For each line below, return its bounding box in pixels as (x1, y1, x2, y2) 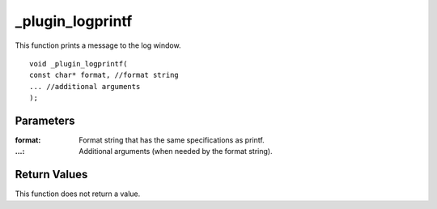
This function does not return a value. (15, 189, 141, 198)
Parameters (15, 113, 75, 127)
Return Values (15, 168, 88, 181)
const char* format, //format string (29, 70, 180, 80)
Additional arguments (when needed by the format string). (78, 147, 273, 156)
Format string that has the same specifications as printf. (78, 135, 265, 145)
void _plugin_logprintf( (29, 59, 128, 68)
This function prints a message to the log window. (15, 41, 181, 50)
